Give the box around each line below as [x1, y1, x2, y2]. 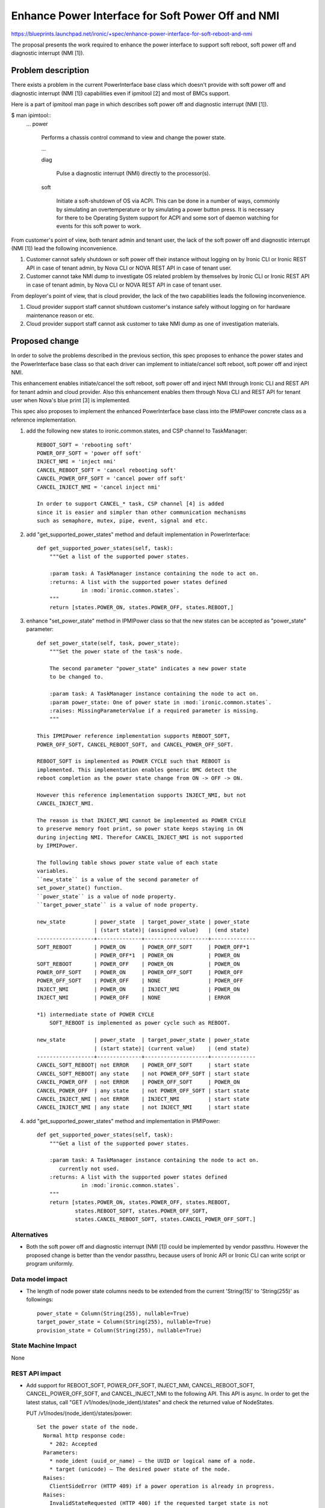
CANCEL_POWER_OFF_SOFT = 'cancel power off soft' [37, 475, 187, 482]
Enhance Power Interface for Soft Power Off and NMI [11, 9, 280, 22]
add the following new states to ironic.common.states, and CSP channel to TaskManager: [26, 427, 248, 434]
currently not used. [59, 1165, 120, 1172]
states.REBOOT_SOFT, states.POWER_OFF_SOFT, [75, 1207, 209, 1214]
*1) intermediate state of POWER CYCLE [37, 1011, 155, 1018]
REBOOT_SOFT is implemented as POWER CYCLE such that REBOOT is [37, 758, 231, 765]
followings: [26, 1296, 54, 1303]
